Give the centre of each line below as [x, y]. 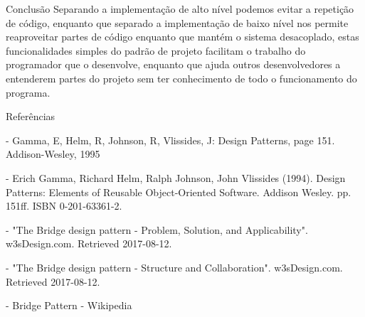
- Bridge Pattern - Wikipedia [69, 305]
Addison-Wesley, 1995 [53, 154]
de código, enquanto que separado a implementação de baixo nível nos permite [177, 22]
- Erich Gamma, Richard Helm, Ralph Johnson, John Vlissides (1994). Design [176, 177]
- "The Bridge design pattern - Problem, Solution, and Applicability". [157, 229]
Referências [31, 116]
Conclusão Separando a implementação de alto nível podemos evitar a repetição [180, 9]
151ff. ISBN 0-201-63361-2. [64, 206]
